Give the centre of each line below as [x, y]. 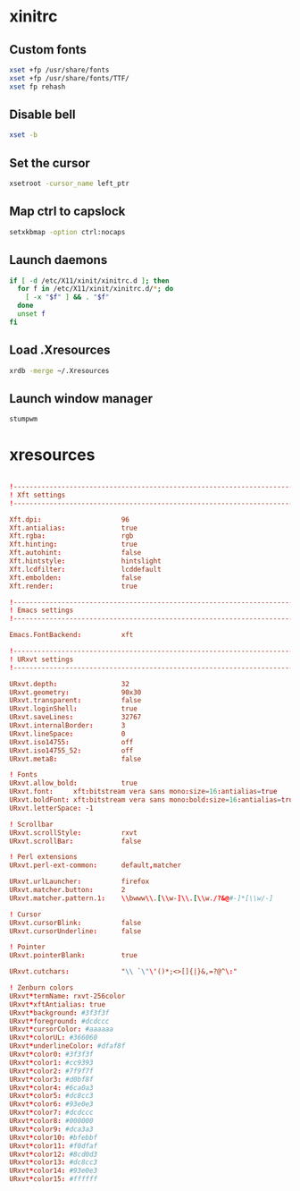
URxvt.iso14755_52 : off [71, 750]
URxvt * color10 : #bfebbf [54, 1137]
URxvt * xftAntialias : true [57, 1004]
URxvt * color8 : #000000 [51, 1121]
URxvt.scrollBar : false [75, 841]
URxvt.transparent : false [75, 701]
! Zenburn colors [42, 988]
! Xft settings [37, 495]
